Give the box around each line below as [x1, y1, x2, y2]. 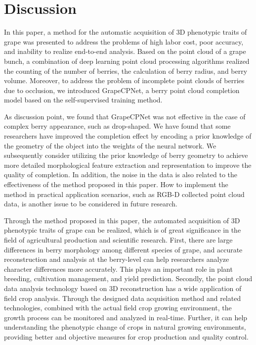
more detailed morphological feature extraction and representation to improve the [4, 159, 252, 170]
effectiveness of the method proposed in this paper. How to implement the [4, 179, 228, 190]
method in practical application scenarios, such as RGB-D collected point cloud [4, 189, 245, 199]
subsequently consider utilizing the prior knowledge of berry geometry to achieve [4, 150, 248, 160]
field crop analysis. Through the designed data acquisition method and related [4, 293, 241, 303]
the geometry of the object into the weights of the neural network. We [4, 140, 216, 150]
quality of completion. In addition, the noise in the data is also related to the [4, 169, 238, 180]
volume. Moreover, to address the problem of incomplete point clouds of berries [4, 75, 245, 86]
